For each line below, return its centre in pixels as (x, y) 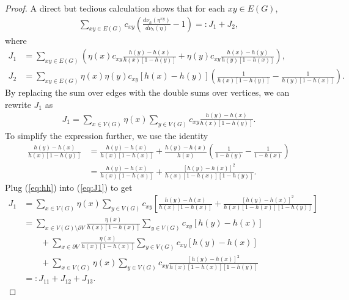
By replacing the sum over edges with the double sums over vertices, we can (147, 92)
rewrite (18, 104)
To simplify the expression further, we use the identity (107, 135)
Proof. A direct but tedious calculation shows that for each (115, 8)
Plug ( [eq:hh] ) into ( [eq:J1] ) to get (69, 187)
